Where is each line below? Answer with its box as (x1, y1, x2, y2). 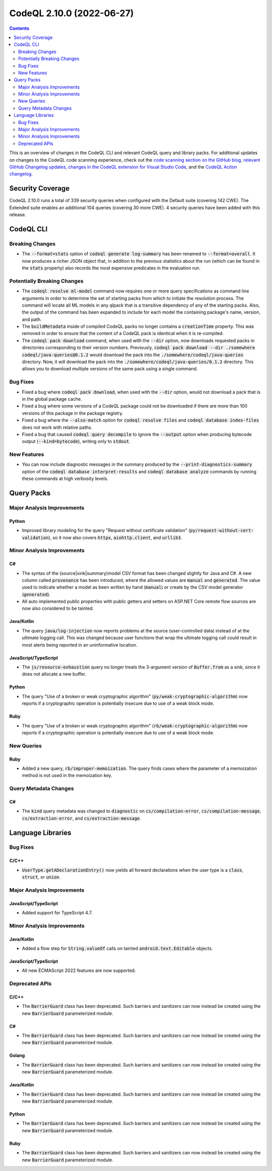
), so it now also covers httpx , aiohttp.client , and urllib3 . (48, 534, 182, 541)
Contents (9, 25, 30, 31)
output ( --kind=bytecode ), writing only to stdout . (22, 438, 130, 445)
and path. (22, 316, 42, 322)
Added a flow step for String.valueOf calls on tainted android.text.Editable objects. (22, 945, 213, 951)
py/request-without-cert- (189, 528, 254, 533)
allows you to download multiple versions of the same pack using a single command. (22, 366, 198, 372)
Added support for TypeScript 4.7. (22, 910, 93, 915)
